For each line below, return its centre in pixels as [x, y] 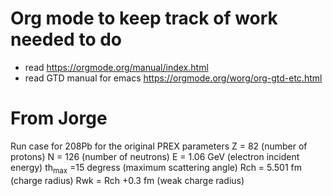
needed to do [66, 39]
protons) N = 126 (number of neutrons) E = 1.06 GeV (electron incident [155, 156]
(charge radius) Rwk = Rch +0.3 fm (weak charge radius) [127, 180]
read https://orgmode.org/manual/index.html [116, 67]
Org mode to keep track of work [144, 18]
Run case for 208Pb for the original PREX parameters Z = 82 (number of [159, 146]
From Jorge [59, 118]
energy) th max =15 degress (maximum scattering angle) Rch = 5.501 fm [156, 168]
